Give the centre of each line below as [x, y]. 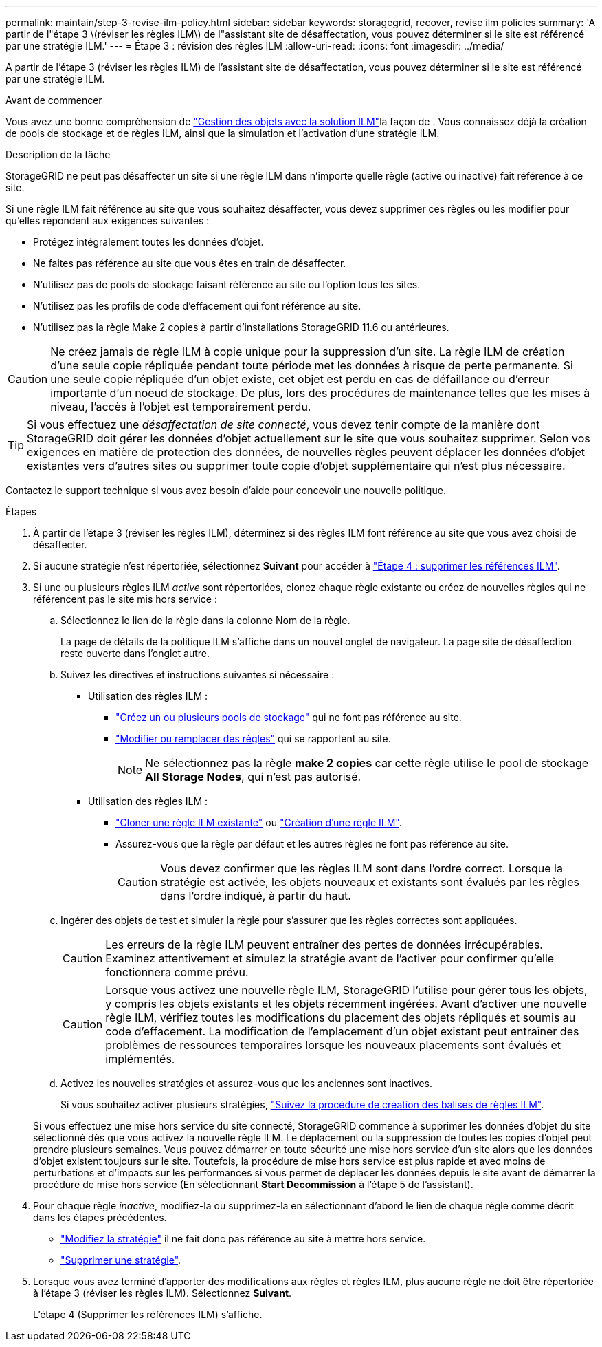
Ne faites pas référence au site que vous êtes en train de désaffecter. [190, 263]
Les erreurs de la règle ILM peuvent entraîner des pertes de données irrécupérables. [324, 945]
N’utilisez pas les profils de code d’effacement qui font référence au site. [197, 306]
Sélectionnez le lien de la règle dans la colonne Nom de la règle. [205, 620]
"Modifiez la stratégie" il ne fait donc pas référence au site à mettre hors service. [243, 1239]
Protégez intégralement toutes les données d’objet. [148, 242]
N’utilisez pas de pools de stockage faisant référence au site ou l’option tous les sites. [227, 284]
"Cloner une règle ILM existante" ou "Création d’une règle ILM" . [259, 822]
